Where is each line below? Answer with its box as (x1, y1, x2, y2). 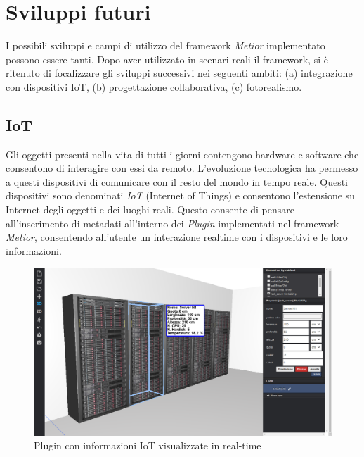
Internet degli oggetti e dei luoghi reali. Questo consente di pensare (6, 202, 294, 217)
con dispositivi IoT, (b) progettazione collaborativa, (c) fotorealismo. (6, 79, 302, 94)
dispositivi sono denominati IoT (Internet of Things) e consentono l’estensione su (6, 188, 355, 203)
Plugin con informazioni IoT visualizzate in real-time (34, 438, 261, 453)
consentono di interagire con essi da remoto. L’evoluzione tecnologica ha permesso (6, 161, 358, 175)
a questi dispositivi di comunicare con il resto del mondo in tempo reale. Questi (6, 174, 348, 189)
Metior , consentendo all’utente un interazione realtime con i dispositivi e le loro (6, 230, 348, 244)
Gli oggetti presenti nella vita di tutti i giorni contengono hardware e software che (6, 146, 359, 161)
